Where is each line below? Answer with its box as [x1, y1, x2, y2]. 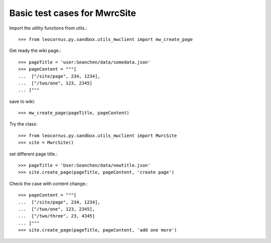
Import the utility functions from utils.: [9, 25, 87, 31]
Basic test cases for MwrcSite [9, 7, 137, 18]
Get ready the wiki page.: [9, 47, 61, 53]
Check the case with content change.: [9, 180, 88, 186]
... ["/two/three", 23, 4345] [18, 213, 95, 219]
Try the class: [9, 121, 38, 127]
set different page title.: [9, 150, 58, 157]
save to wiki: [9, 98, 35, 104]
